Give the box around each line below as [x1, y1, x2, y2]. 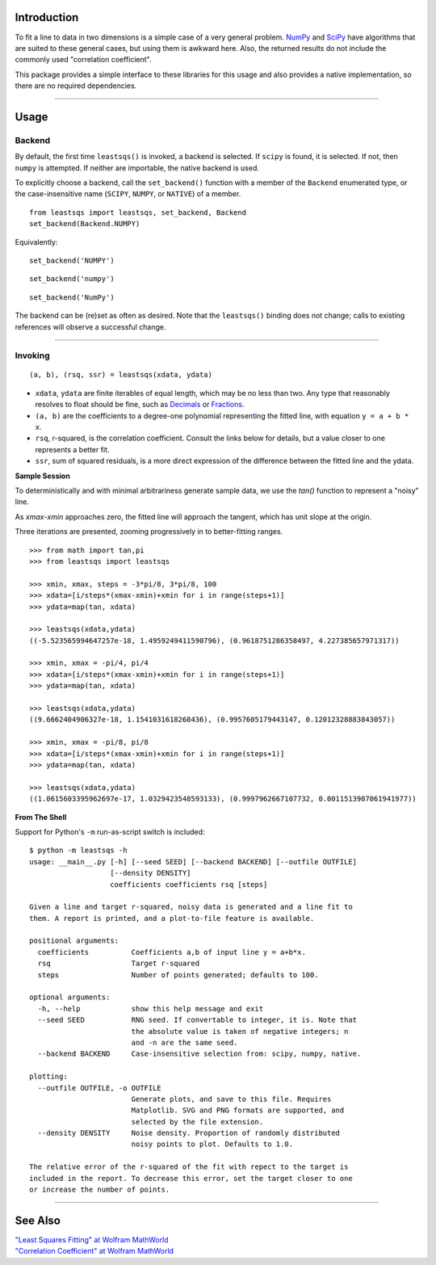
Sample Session [15, 471, 70, 481]
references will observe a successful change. [15, 322, 166, 331]
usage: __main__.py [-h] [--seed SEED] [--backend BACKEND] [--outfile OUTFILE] [29, 857, 358, 866]
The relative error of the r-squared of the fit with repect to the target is [29, 1162, 349, 1171]
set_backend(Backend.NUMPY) [29, 219, 140, 229]
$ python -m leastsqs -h [29, 846, 128, 855]
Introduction [15, 11, 79, 24]
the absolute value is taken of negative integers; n [131, 1027, 349, 1036]
